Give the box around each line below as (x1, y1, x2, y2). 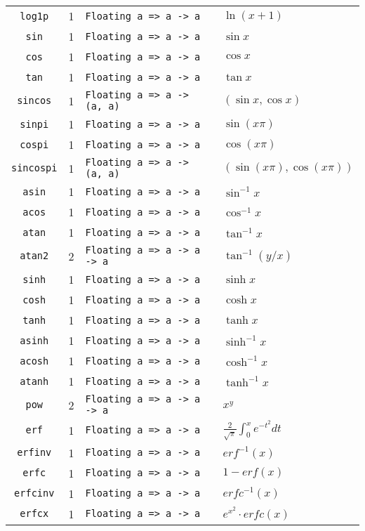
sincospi (11, 162, 58, 173)
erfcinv (14, 487, 55, 499)
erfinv (17, 447, 52, 459)
